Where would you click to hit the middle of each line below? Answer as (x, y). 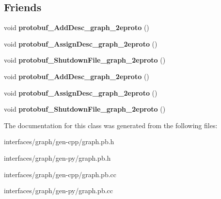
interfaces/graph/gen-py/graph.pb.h (57, 158)
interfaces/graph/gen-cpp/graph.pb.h (59, 141)
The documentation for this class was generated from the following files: (111, 125)
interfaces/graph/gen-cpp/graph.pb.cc (60, 174)
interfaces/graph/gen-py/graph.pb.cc (59, 191)
